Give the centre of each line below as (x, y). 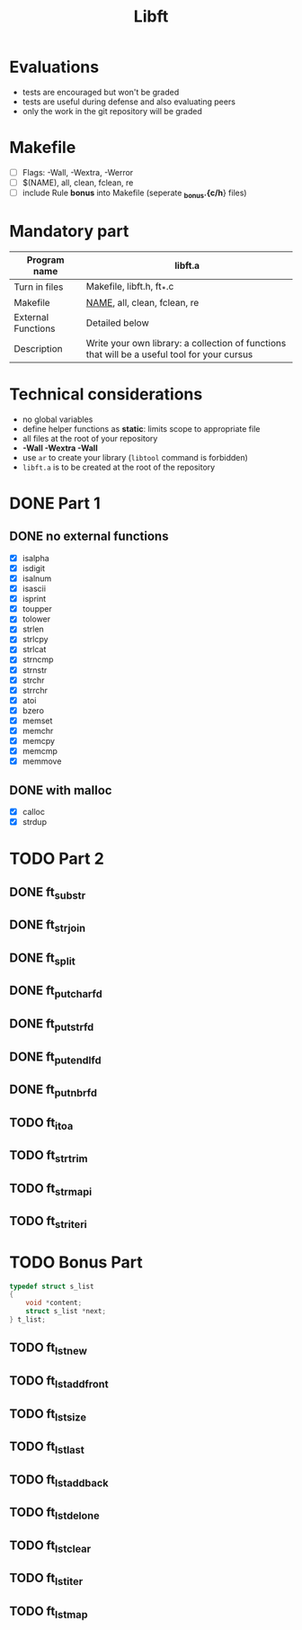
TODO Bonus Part (76, 1262)
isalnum (37, 578)
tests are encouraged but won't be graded (101, 92)
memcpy (39, 740)
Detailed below (118, 323)
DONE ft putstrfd (52, 1025)
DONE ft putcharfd (56, 992)
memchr (38, 730)
